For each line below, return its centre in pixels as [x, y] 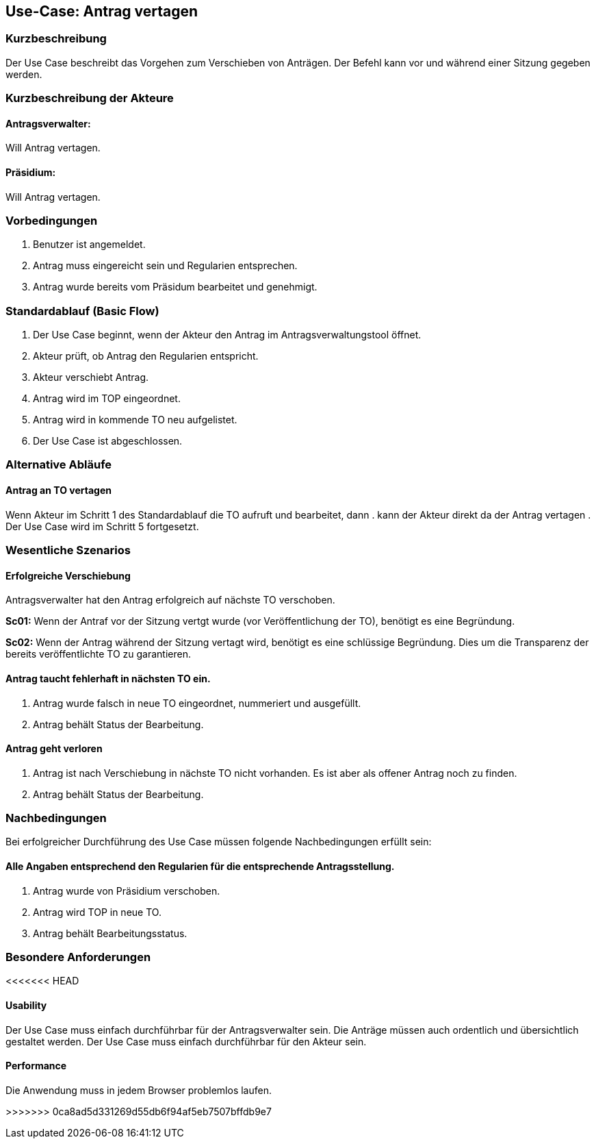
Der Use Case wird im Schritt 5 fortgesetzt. [102, 526]
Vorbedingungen [52, 220]
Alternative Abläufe [59, 465]
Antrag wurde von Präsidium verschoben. [127, 891]
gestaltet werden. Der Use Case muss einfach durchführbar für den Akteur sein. [186, 1041]
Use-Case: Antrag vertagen [102, 11]
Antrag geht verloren [54, 749]
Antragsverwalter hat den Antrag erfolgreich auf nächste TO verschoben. [170, 600]
